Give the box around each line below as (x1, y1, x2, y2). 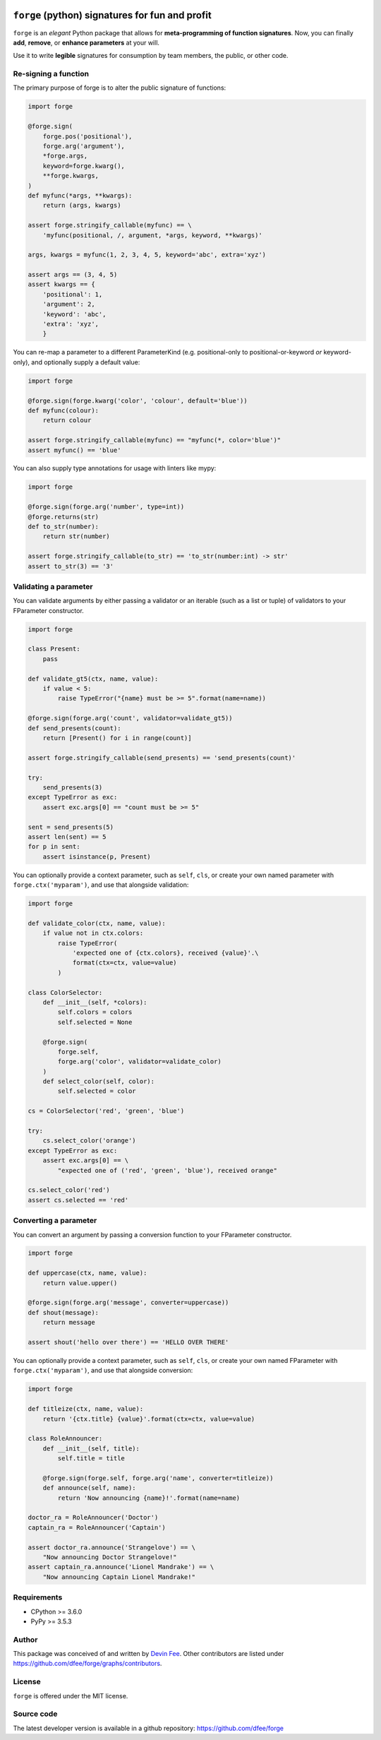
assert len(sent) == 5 (28, 833, 107, 840)
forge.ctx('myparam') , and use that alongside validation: (13, 881, 189, 889)
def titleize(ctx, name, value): (28, 1405, 144, 1413)
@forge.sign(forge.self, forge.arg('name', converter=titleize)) (42, 1474, 274, 1482)
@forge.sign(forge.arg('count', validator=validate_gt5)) (28, 714, 233, 722)
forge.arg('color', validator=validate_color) (57, 1058, 222, 1066)
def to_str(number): (28, 523, 99, 531)
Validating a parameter (13, 581, 93, 591)
